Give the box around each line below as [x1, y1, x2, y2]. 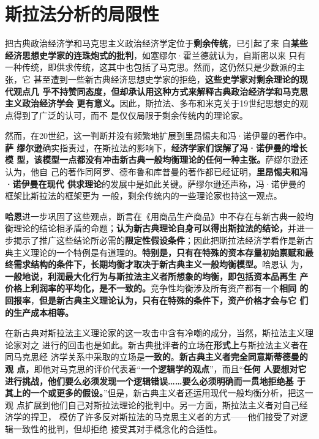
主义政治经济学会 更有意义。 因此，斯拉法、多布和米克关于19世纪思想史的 [5, 97, 300, 110]
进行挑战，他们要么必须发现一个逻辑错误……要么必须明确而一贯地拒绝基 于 [5, 374, 306, 387]
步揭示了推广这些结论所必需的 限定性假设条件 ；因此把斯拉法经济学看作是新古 [5, 234, 313, 247]
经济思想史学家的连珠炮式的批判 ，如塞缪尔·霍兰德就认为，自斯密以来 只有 [5, 48, 306, 61]
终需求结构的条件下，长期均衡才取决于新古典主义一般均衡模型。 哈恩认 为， [5, 258, 308, 271]
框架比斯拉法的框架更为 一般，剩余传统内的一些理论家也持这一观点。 [5, 189, 282, 202]
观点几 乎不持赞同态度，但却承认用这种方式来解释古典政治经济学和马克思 [13, 84, 309, 97]
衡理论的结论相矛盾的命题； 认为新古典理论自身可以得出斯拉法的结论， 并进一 [5, 222, 313, 235]
